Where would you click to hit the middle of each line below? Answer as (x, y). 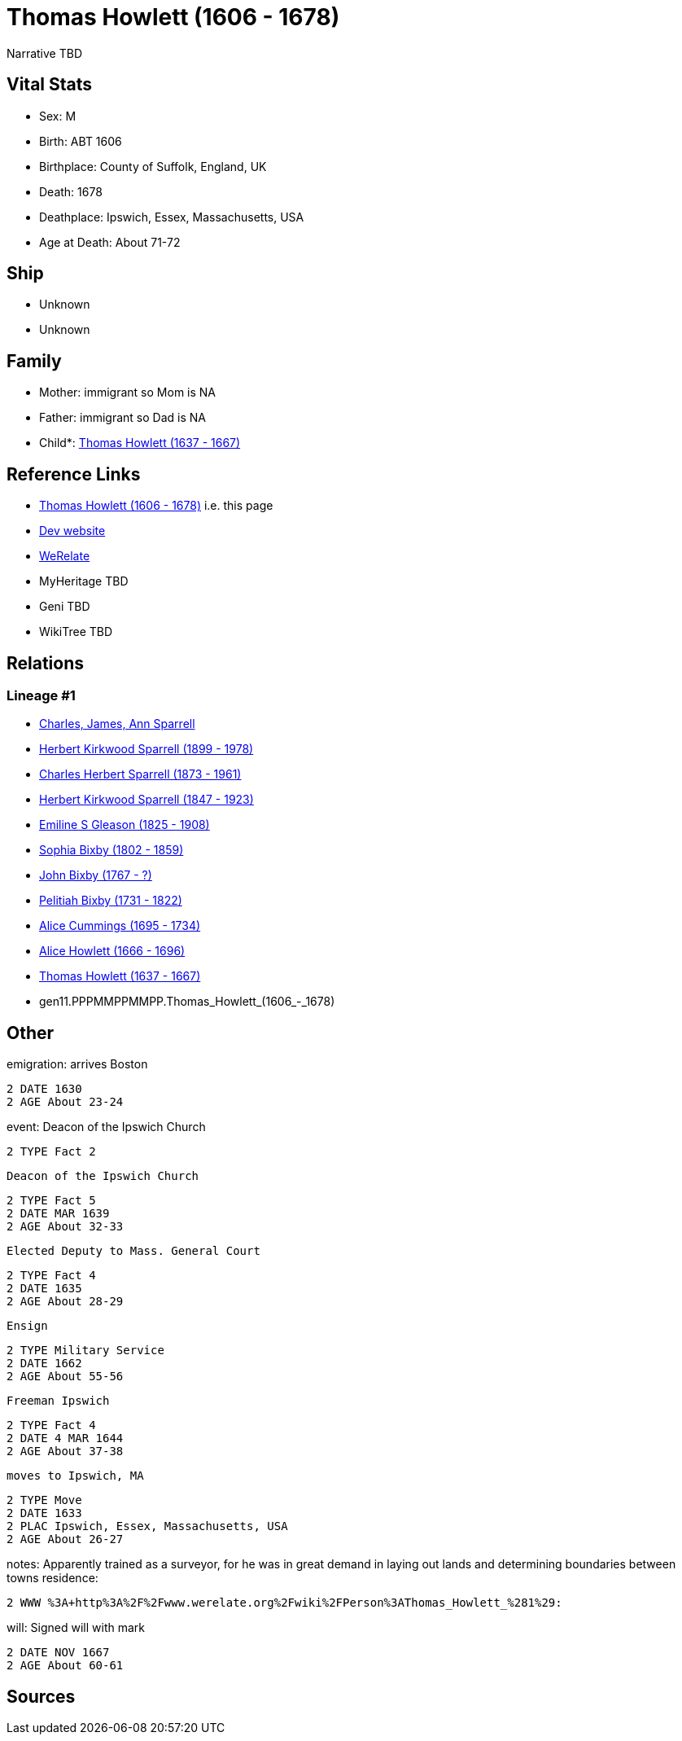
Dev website (72, 531)
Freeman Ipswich (58, 1401)
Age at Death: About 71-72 (110, 242)
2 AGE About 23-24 (65, 1102)
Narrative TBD (44, 53)
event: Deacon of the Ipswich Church (106, 1127)
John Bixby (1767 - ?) (96, 875)
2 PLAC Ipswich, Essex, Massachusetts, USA (147, 1526)
